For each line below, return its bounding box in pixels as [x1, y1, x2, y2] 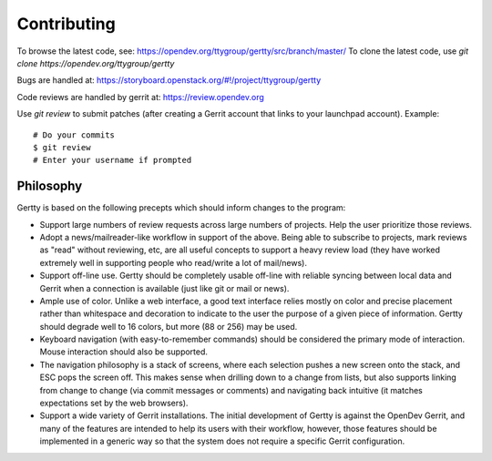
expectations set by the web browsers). [39, 397, 189, 409]
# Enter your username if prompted [33, 155, 192, 166]
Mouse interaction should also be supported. [39, 346, 209, 357]
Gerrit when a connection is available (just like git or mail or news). [39, 282, 290, 293]
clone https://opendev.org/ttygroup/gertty [16, 57, 175, 68]
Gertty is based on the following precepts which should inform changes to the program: [16, 202, 346, 213]
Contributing [16, 14, 116, 34]
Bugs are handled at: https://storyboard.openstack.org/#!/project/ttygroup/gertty [16, 75, 322, 86]
